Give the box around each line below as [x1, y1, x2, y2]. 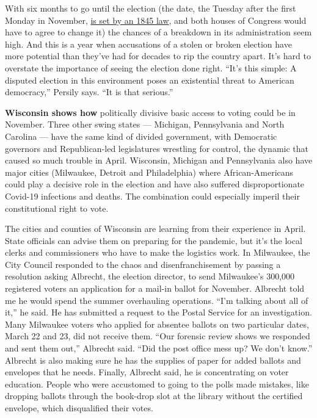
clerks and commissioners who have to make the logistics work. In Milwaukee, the [5, 246, 310, 259]
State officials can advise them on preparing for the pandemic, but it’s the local [5, 234, 302, 247]
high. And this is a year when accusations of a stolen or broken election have [5, 37, 292, 50]
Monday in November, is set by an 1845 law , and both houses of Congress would [5, 13, 307, 26]
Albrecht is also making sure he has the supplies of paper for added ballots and [5, 353, 301, 366]
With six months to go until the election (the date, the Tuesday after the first [5, 2, 296, 14]
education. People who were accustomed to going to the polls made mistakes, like [5, 377, 309, 390]
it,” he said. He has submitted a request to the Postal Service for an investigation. [5, 306, 312, 319]
